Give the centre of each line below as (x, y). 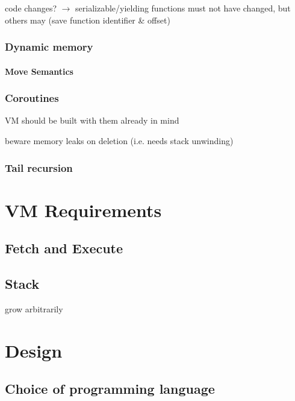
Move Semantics (39, 71)
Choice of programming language (110, 389)
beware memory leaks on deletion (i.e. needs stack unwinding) (119, 141)
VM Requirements (83, 210)
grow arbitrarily (34, 308)
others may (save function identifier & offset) (88, 20)
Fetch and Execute (64, 248)
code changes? (31, 8)
